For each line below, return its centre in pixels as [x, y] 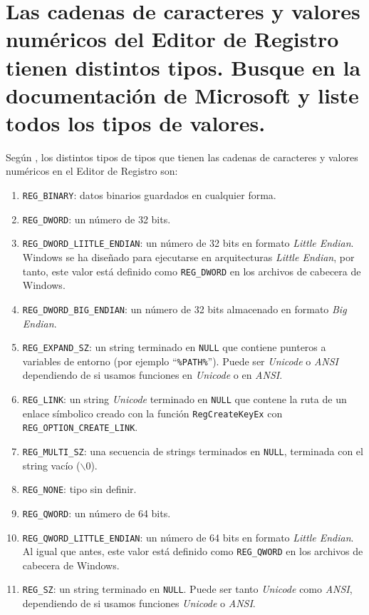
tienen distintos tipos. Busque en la [183, 67]
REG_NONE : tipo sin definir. [79, 489]
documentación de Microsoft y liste [182, 95]
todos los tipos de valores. [136, 122]
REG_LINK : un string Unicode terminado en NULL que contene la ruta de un [184, 399]
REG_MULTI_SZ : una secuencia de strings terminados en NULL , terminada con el [193, 451]
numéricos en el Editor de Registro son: [92, 171]
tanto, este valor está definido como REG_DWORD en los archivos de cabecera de [192, 271]
